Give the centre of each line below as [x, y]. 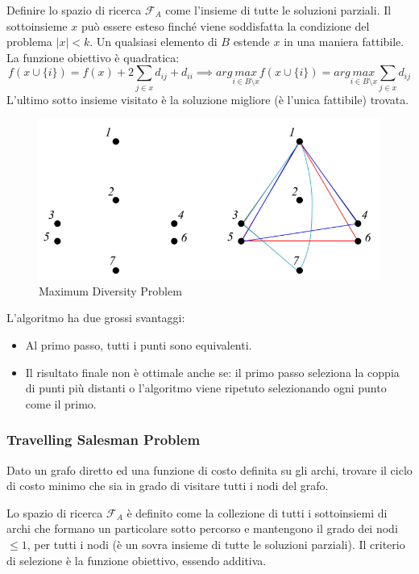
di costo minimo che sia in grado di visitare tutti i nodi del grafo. [168, 486]
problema [29, 42]
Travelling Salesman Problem [104, 440]
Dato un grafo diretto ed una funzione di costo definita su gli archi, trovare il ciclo [209, 469]
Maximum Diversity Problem [110, 290]
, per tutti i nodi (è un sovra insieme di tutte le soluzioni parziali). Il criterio [216, 544]
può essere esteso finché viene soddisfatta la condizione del [225, 25]
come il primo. [61, 403]
